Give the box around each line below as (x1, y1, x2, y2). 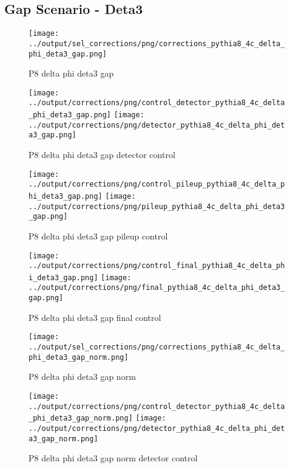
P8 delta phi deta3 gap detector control (29, 148, 175, 161)
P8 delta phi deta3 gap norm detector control (29, 452, 198, 464)
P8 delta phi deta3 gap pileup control (29, 229, 168, 242)
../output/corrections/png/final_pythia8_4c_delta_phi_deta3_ (29, 283, 285, 292)
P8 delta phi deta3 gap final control (29, 311, 161, 323)
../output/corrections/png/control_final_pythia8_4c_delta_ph (29, 261, 285, 270)
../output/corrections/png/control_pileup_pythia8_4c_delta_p (29, 180, 285, 189)
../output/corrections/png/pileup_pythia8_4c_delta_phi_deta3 (29, 202, 285, 211)
